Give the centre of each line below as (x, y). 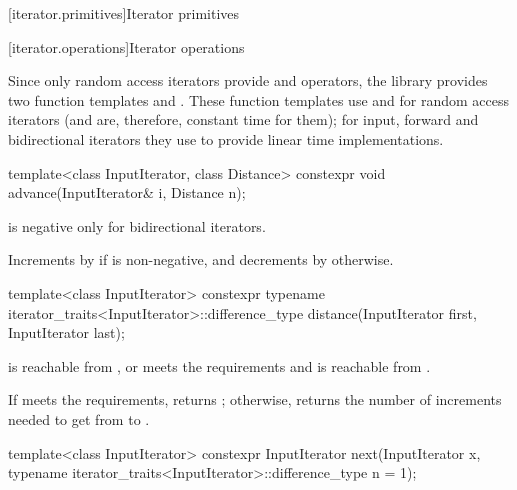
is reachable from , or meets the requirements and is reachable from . (219, 365)
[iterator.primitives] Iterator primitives (124, 13)
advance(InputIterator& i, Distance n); (127, 192)
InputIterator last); (66, 332)
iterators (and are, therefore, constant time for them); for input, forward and (243, 119)
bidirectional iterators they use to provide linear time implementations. (226, 138)
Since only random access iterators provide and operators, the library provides (248, 80)
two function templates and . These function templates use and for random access (259, 99)
